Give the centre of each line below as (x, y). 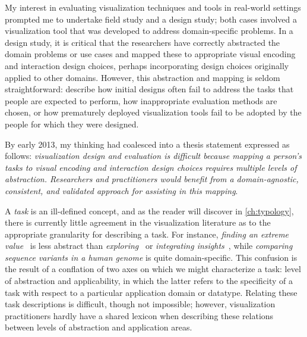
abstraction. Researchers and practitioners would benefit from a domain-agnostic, (152, 179)
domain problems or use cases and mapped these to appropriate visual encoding (150, 54)
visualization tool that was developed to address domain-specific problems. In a (149, 31)
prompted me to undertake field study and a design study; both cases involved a (151, 19)
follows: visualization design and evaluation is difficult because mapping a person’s (153, 156)
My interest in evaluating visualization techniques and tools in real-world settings (153, 7)
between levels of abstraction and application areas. (99, 327)
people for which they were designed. (72, 124)
